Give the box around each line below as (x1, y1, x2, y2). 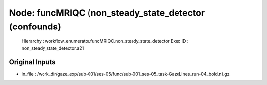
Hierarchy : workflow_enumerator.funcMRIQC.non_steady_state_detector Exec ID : (21, 38, 189, 44)
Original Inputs (9, 58, 56, 66)
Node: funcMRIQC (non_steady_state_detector (9, 7, 205, 18)
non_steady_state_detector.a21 (21, 45, 84, 51)
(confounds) (9, 21, 61, 32)
